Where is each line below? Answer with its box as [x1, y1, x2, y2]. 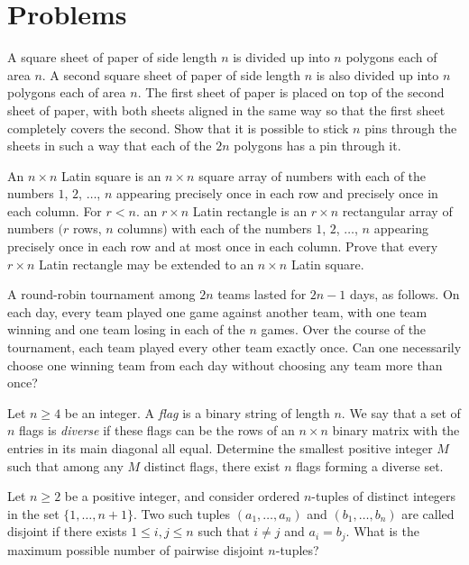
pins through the [364, 118, 457, 137]
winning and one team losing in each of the [7, 320, 245, 339]
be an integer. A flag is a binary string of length [64, 403, 330, 422]
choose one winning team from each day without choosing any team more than [7, 355, 443, 374]
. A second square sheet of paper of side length [41, 65, 300, 84]
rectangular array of [342, 201, 453, 220]
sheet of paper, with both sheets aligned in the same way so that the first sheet [7, 100, 446, 119]
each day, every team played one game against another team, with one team [7, 302, 428, 321]
